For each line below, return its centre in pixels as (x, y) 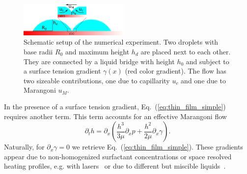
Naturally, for (24, 147)
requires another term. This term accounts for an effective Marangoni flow (115, 116)
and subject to (207, 61)
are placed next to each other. (186, 51)
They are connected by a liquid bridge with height (99, 61)
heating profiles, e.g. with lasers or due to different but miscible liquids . (115, 166)
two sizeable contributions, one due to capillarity (97, 80)
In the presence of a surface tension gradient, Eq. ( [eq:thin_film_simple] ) (115, 106)
